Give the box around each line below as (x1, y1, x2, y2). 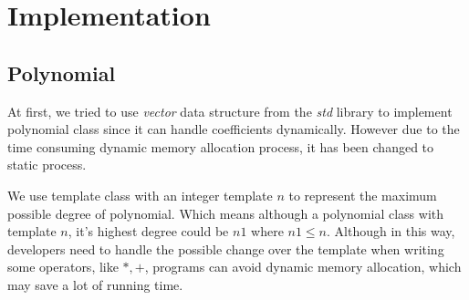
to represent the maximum (288, 185, 437, 204)
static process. (7, 155, 87, 174)
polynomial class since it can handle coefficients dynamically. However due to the (7, 119, 460, 139)
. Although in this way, (327, 222, 455, 241)
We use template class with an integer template (7, 185, 273, 204)
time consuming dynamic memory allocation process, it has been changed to (7, 137, 434, 156)
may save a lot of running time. (7, 274, 183, 294)
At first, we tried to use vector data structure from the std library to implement (7, 101, 453, 120)
